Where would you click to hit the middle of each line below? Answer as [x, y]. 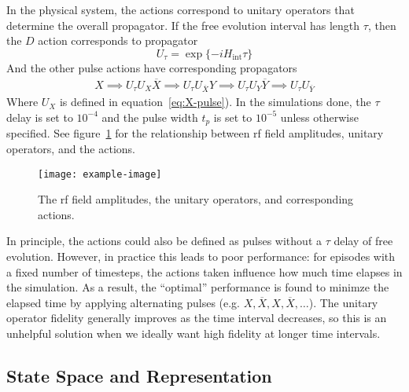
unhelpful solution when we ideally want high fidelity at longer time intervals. [193, 333]
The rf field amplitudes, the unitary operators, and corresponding [196, 199]
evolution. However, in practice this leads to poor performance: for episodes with [201, 256]
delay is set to [40, 117]
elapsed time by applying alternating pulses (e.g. [123, 302]
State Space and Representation [139, 376]
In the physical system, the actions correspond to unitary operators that [181, 9]
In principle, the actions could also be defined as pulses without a [164, 241]
